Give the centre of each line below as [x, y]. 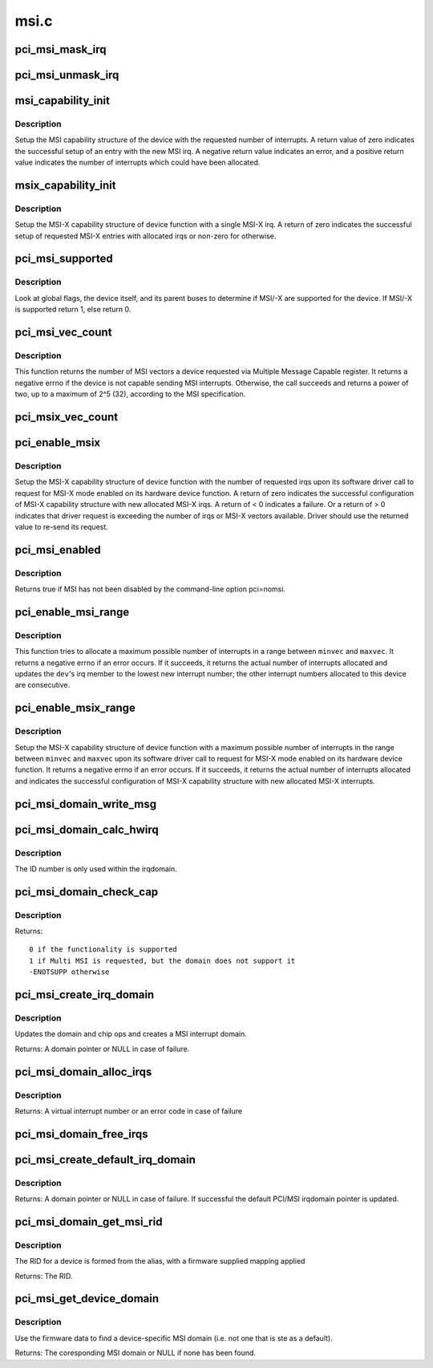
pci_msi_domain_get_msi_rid [89, 1222]
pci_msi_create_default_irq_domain [105, 1159]
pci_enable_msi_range [72, 612]
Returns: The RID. [44, 1276]
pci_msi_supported [64, 259]
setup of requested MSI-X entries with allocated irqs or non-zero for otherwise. [146, 236]
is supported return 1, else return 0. [73, 310]
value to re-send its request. [61, 526]
